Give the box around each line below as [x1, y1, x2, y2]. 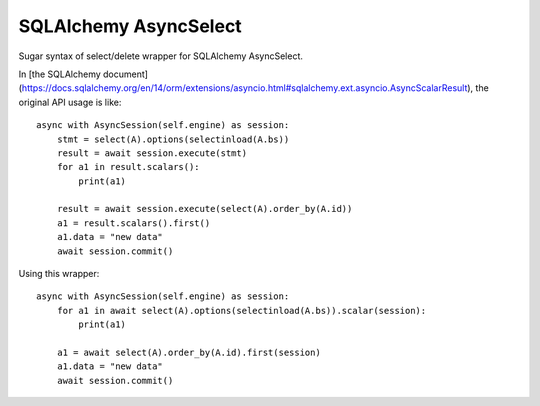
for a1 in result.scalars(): [56, 161, 200, 173]
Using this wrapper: [18, 268, 100, 280]
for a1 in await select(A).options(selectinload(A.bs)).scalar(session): [56, 305, 427, 316]
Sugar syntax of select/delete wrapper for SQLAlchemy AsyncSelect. [18, 50, 304, 62]
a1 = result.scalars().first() [56, 217, 211, 229]
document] [102, 68, 149, 80]
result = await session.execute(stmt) [56, 147, 248, 159]
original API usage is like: [18, 96, 122, 108]
